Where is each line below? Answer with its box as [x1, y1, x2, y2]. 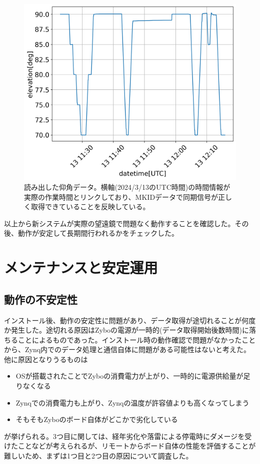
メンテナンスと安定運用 [4, 257, 158, 278]
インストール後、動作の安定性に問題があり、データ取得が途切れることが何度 [4, 315, 256, 325]
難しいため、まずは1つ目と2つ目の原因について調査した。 [4, 451, 193, 461]
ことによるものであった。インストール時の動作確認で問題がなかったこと [17, 334, 256, 345]
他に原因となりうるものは [4, 354, 88, 364]
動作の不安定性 [4, 291, 77, 307]
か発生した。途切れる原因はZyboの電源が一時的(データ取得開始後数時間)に [4, 325, 249, 335]
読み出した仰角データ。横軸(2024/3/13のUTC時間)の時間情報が [24, 181, 230, 192]
